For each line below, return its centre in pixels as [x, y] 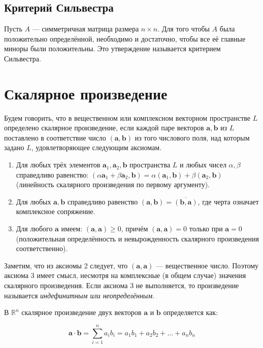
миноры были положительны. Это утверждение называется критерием [112, 48]
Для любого [34, 229]
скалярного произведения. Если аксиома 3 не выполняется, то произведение [122, 285]
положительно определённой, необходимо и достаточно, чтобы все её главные [125, 38]
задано [14, 147]
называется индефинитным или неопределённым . [79, 295]
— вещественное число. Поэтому [207, 265]
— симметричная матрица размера [86, 29]
